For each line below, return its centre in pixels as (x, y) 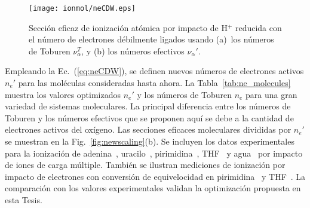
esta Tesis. (24, 199)
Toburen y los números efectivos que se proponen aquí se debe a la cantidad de (149, 117)
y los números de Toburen (184, 94)
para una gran (271, 94)
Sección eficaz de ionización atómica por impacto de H (128, 27)
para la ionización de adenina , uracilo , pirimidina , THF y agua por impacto (154, 153)
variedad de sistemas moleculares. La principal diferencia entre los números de (148, 106)
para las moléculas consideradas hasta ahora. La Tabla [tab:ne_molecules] (154, 83)
